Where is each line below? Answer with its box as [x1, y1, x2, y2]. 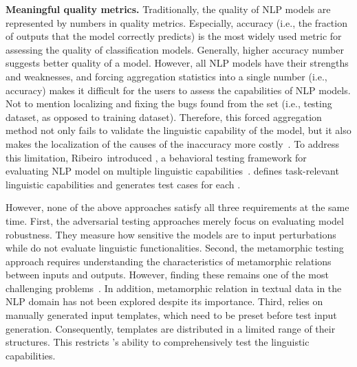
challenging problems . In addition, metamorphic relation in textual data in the [6, 280, 342, 295]
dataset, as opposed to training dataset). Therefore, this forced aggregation [6, 109, 322, 124]
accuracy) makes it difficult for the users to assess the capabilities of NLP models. [6, 82, 351, 97]
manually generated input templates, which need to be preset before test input [6, 308, 337, 322]
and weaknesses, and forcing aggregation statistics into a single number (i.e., [6, 69, 327, 83]
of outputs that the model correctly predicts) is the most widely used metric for [6, 29, 342, 43]
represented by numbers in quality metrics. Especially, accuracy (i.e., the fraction [6, 15, 347, 30]
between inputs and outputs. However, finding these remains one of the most [6, 267, 329, 282]
